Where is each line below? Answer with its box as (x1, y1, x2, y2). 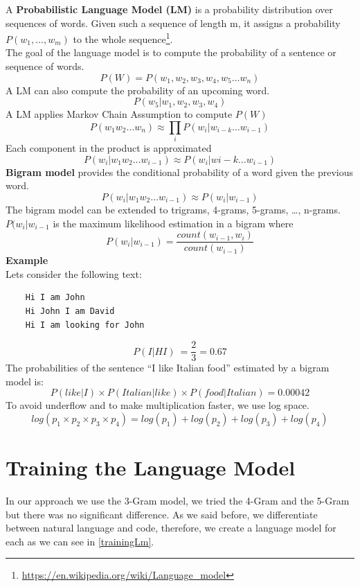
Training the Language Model (6, 453, 296, 482)
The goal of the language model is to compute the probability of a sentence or (6, 45, 336, 60)
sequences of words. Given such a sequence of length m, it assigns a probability (6, 15, 341, 30)
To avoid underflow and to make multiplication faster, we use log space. (6, 398, 309, 412)
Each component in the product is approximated (6, 141, 212, 155)
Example (6, 253, 48, 268)
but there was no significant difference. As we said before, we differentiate (6, 507, 318, 521)
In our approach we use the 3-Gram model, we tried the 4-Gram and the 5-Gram (6, 493, 350, 508)
